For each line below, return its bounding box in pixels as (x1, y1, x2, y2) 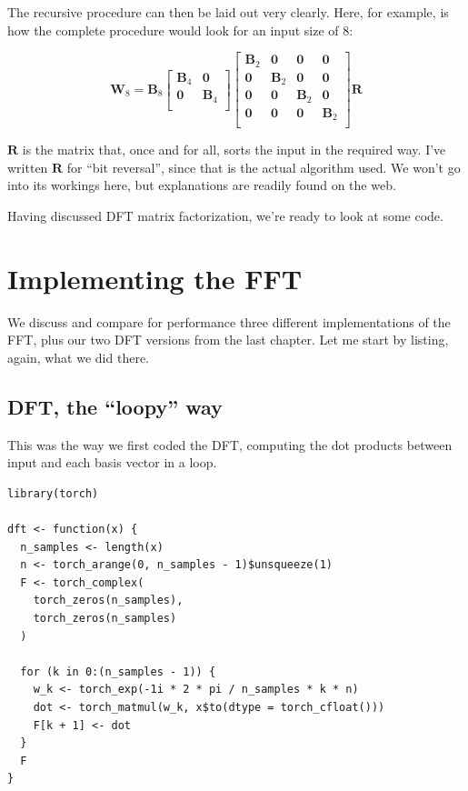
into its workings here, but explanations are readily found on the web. (7, 175, 396, 195)
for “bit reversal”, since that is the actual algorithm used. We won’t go (66, 157, 461, 176)
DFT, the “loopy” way (7, 392, 223, 420)
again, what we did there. (7, 347, 149, 366)
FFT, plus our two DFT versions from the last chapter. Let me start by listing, (7, 330, 449, 349)
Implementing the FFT (7, 259, 303, 296)
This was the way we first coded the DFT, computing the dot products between (7, 435, 453, 454)
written (7, 157, 48, 176)
